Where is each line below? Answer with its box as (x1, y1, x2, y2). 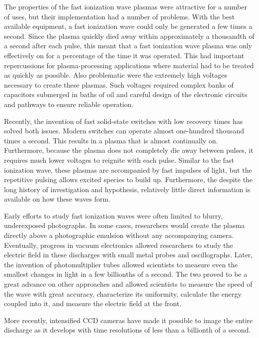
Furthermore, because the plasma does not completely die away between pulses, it (4, 145, 254, 155)
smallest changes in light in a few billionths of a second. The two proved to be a (4, 269, 248, 279)
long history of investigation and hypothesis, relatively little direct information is (4, 184, 251, 194)
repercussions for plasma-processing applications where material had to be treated (4, 60, 254, 70)
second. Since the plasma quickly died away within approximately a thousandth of (4, 30, 255, 41)
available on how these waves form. (4, 194, 111, 204)
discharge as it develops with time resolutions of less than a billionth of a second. (4, 325, 251, 335)
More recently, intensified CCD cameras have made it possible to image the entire (4, 315, 253, 325)
